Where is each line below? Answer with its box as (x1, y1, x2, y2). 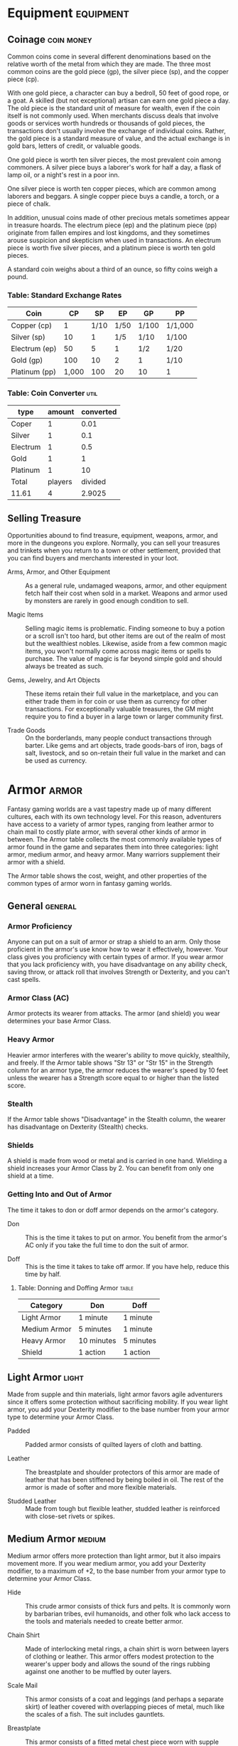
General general (7, 899, 77, 912)
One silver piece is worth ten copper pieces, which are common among (7, 184, 217, 193)
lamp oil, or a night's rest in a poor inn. (7, 171, 120, 179)
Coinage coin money (7, 33, 92, 46)
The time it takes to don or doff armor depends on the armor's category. (7, 1206, 219, 1214)
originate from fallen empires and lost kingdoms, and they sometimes (7, 229, 210, 236)
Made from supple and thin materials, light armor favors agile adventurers (7, 1390, 223, 1399)
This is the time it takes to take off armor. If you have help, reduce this (25, 1262, 229, 1270)
